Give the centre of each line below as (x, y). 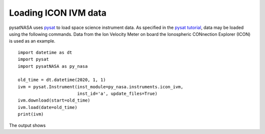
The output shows (27, 125)
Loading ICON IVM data (58, 13)
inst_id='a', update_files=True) (117, 94)
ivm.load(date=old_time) (48, 107)
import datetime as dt (45, 52)
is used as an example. (32, 41)
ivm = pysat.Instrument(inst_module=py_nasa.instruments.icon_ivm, (101, 87)
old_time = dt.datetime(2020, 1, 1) (62, 80)
